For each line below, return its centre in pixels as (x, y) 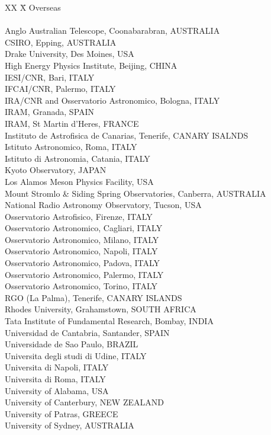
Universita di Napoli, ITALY (57, 367)
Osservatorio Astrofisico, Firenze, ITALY (79, 216)
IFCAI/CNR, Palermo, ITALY (60, 89)
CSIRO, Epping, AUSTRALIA (61, 42)
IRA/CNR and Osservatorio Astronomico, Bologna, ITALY (112, 100)
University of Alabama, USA (57, 390)
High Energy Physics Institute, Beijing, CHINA (91, 65)
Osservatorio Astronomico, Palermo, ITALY (84, 274)
